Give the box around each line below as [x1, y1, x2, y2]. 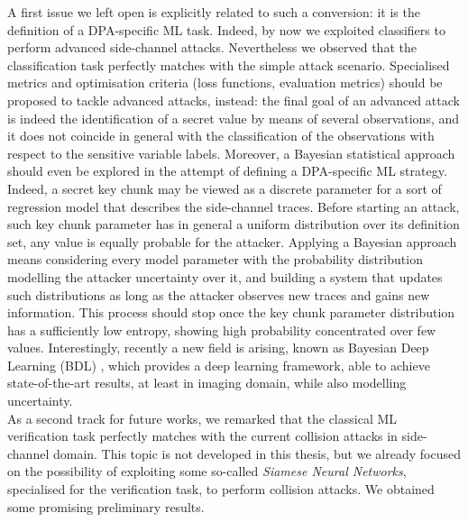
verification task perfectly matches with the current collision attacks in [7, 426, 398, 445]
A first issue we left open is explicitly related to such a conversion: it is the [7, 3, 420, 21]
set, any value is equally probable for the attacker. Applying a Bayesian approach [7, 232, 457, 251]
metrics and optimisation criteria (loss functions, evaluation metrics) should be [7, 73, 443, 92]
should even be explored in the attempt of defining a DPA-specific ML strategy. [7, 161, 447, 180]
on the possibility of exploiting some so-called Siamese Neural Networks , [7, 462, 407, 481]
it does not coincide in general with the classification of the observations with [7, 126, 435, 145]
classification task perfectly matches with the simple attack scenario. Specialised [7, 55, 450, 74]
